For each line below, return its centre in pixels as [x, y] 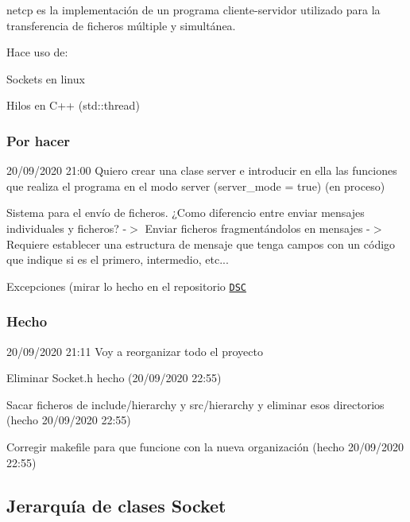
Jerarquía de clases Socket [116, 505]
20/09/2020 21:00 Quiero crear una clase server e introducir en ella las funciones [202, 170]
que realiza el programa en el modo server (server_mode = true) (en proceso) [196, 186]
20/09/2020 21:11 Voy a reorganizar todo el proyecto [135, 351]
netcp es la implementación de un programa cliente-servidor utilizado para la [193, 10]
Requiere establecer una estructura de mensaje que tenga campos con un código [201, 244]
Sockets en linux [46, 78]
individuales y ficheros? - [67, 228]
